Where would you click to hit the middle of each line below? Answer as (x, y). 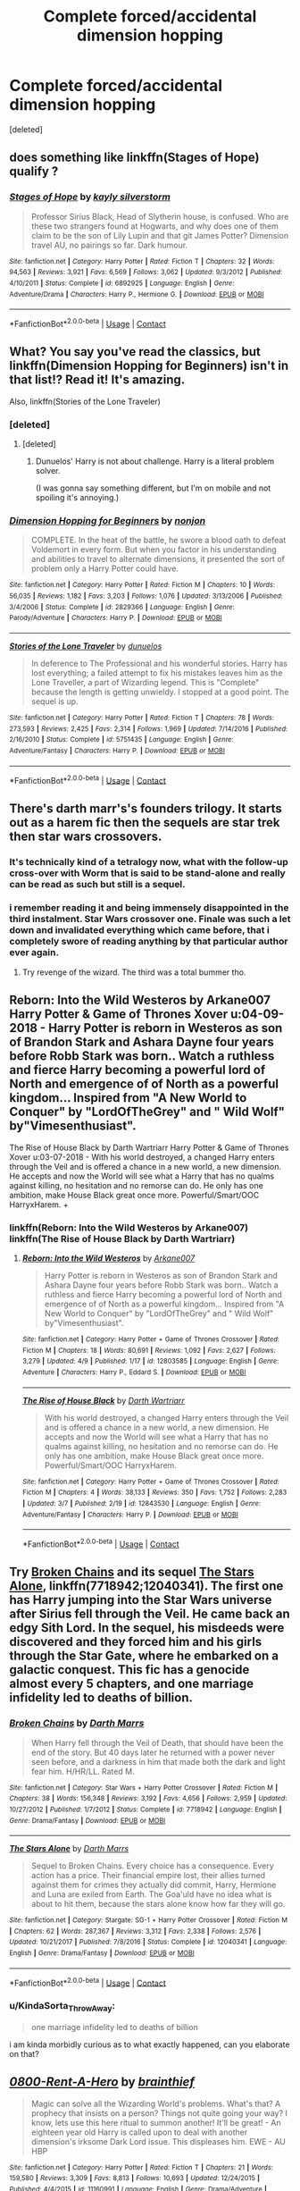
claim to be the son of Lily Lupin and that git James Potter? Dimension (159, 235)
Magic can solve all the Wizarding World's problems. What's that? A (156, 2103)
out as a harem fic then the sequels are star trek (145, 823)
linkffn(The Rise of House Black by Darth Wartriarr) (122, 1238)
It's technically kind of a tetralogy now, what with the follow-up (149, 861)
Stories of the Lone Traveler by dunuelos (86, 646)
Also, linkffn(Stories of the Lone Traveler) (85, 401)
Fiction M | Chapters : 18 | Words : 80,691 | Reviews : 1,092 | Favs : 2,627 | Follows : (149, 1350)
